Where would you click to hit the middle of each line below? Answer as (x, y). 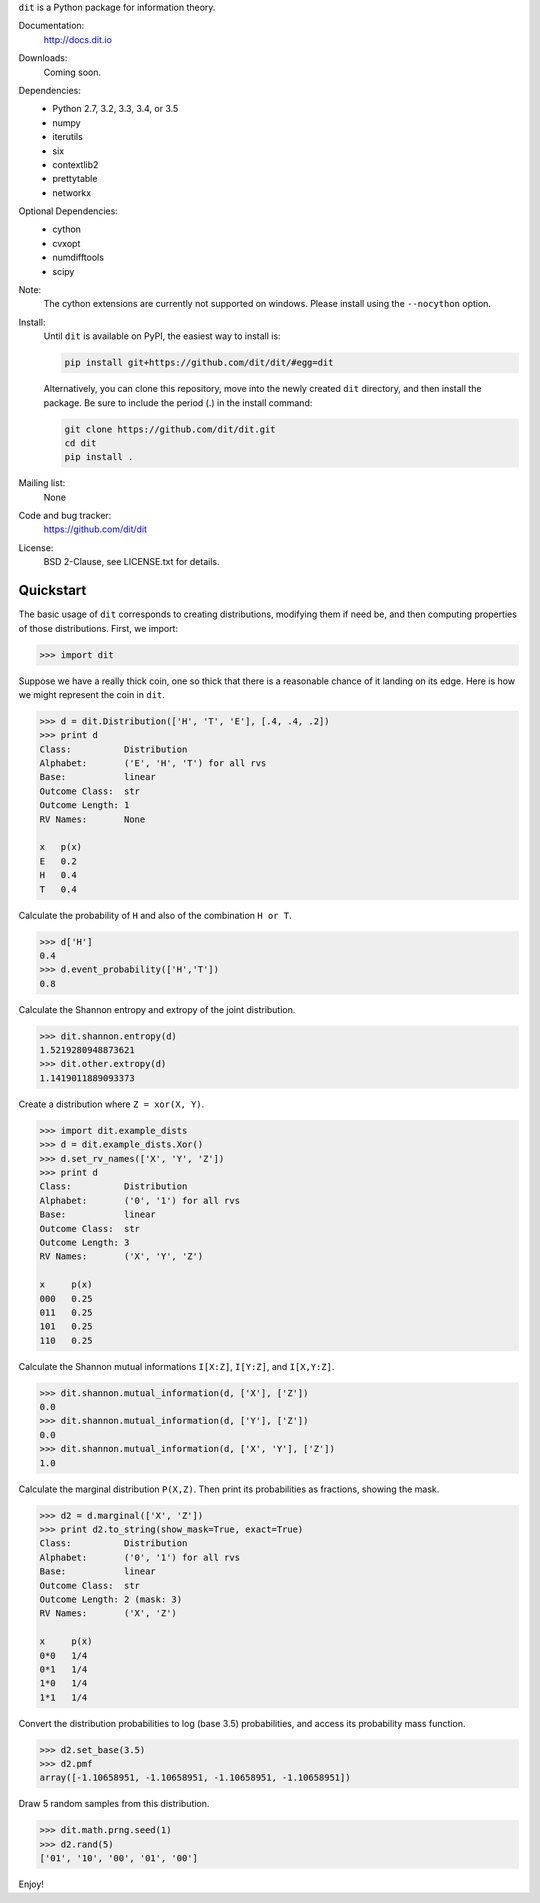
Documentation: (51, 26)
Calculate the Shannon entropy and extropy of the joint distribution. (157, 1009)
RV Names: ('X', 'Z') (108, 1613)
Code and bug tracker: (65, 516)
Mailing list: (42, 483)
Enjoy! (31, 1884)
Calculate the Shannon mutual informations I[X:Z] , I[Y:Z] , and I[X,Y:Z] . (176, 1366)
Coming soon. (72, 72)
